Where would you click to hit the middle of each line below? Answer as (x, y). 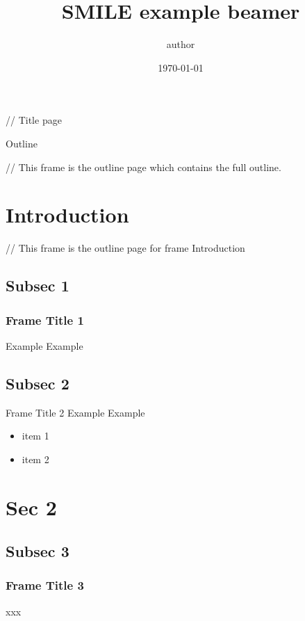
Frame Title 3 (45, 585)
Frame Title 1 (45, 320)
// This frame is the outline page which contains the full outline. (143, 167)
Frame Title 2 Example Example (75, 412)
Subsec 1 (38, 285)
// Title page (34, 120)
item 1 (35, 436)
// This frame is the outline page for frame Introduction (125, 248)
